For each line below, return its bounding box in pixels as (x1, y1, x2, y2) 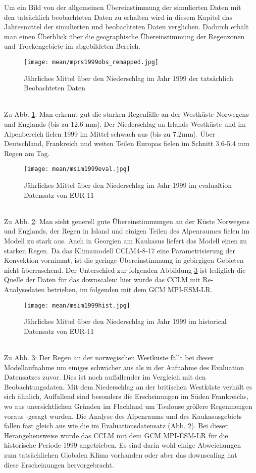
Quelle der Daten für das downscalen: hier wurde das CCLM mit (4, 274, 201, 285)
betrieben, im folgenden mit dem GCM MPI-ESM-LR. (47, 284, 212, 294)
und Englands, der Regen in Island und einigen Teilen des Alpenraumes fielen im (4, 226, 250, 236)
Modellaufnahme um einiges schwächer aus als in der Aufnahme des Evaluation (4, 362, 244, 372)
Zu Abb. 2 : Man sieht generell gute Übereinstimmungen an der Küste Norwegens (4, 216, 250, 226)
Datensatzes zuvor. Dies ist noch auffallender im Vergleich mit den (4, 372, 206, 382)
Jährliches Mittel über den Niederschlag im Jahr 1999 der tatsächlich (24, 73, 233, 83)
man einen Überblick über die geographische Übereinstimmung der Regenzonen (4, 31, 245, 41)
